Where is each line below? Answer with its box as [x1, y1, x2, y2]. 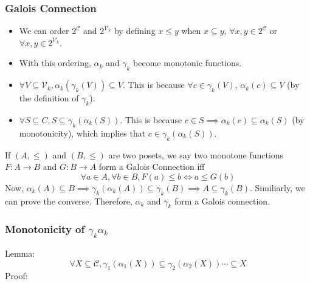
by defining [114, 24, 156, 37]
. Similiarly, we [249, 181, 305, 194]
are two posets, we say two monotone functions [108, 148, 284, 161]
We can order [19, 24, 69, 37]
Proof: [5, 269, 28, 282]
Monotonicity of [5, 221, 85, 237]
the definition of [19, 92, 79, 104]
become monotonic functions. [133, 56, 242, 69]
